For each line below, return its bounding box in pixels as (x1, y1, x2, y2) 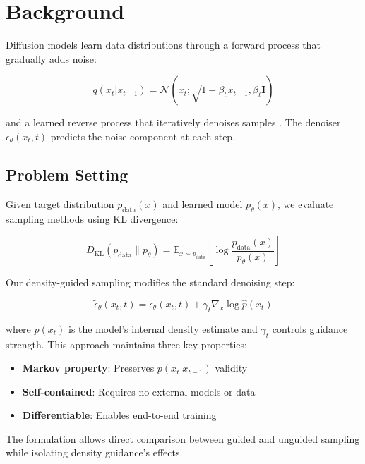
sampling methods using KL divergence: (6, 211, 179, 226)
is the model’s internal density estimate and (68, 321, 258, 336)
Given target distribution (6, 196, 114, 211)
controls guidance (272, 321, 348, 336)
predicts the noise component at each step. (50, 128, 236, 143)
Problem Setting (6, 163, 128, 185)
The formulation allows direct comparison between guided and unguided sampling (6, 431, 360, 446)
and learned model (162, 196, 243, 211)
